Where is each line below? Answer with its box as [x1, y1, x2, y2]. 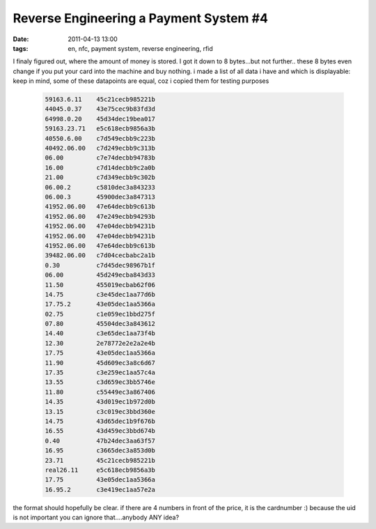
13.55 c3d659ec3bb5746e [45, 378, 156, 386]
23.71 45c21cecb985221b [45, 457, 156, 464]
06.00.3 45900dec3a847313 [45, 193, 156, 201]
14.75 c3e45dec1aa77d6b [45, 290, 156, 298]
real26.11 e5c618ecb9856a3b [45, 466, 156, 474]
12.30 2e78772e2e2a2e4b [45, 339, 156, 347]
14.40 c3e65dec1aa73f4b [45, 330, 156, 337]
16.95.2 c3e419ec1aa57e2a [45, 485, 156, 493]
